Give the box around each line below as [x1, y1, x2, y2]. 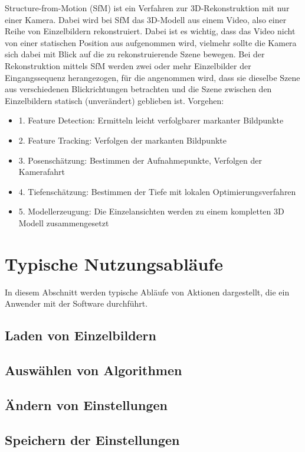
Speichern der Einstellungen [5, 430, 180, 448]
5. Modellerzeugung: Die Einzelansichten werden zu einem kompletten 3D [18, 205, 284, 217]
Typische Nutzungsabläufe [5, 251, 223, 275]
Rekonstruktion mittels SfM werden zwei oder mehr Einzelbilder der [5, 59, 251, 71]
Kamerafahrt [18, 165, 65, 178]
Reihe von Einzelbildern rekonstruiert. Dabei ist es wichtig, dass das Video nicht [5, 25, 296, 37]
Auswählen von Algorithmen [5, 360, 182, 379]
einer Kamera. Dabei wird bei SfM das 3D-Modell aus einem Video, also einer [5, 13, 287, 25]
